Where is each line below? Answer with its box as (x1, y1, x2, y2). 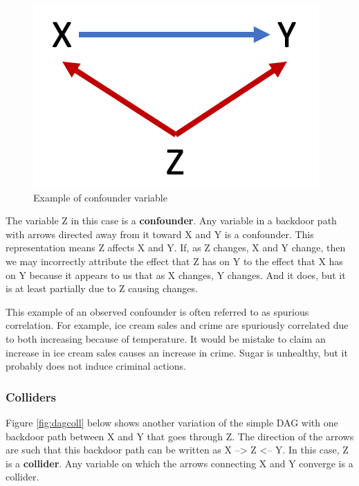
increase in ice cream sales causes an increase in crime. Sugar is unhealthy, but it (6, 345, 348, 359)
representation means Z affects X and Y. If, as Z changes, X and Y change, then (6, 240, 346, 255)
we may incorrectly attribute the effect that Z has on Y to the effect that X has (6, 253, 343, 268)
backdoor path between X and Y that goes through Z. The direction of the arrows (6, 429, 354, 443)
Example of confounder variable (33, 190, 167, 204)
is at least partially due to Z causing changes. (6, 281, 198, 296)
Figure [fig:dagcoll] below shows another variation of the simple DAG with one (6, 415, 338, 429)
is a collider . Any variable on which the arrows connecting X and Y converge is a (6, 456, 353, 470)
